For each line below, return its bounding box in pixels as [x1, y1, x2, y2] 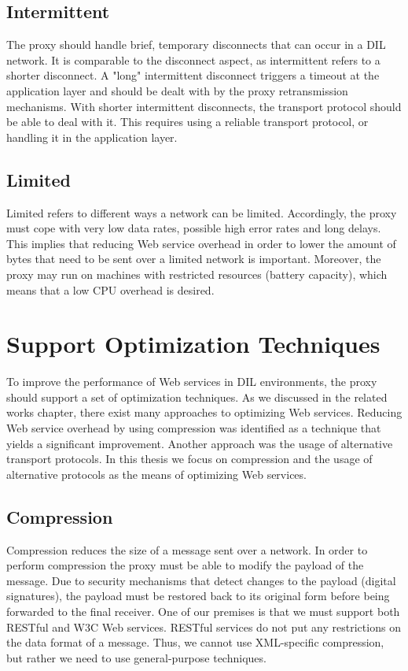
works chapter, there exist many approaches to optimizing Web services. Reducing [6, 404, 402, 421]
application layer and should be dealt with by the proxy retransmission [6, 82, 348, 98]
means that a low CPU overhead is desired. [6, 281, 215, 298]
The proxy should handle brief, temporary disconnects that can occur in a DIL [6, 36, 386, 53]
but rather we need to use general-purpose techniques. [6, 649, 266, 665]
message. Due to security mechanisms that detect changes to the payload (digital [6, 572, 396, 588]
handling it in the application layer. [6, 128, 178, 145]
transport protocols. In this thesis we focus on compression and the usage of [6, 450, 373, 467]
